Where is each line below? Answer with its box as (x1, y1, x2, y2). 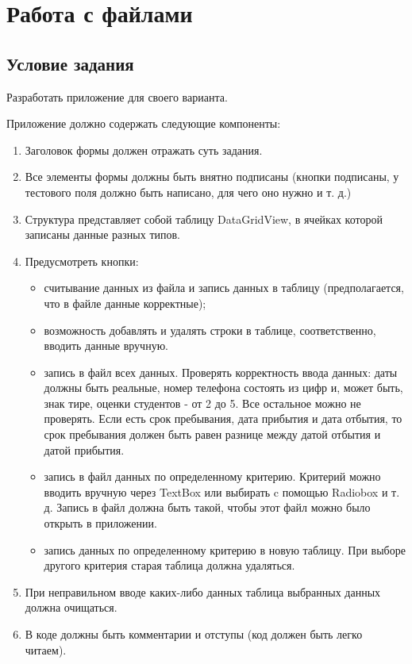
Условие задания (6, 51, 134, 75)
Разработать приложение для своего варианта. (6, 88, 228, 105)
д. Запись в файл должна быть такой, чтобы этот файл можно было (44, 499, 371, 516)
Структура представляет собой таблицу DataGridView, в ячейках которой (25, 210, 383, 227)
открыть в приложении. (44, 515, 157, 532)
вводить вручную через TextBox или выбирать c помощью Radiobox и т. (44, 483, 400, 500)
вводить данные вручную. (44, 337, 169, 354)
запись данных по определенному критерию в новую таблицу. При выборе (44, 541, 406, 558)
